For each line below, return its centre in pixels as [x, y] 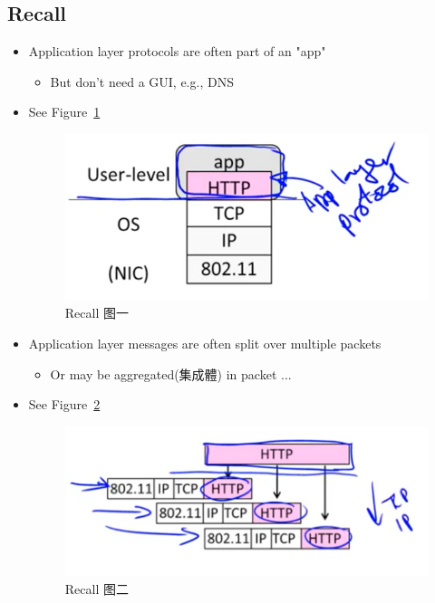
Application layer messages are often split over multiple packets [205, 343]
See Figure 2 [64, 404]
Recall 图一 [97, 313]
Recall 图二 [97, 588]
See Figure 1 [64, 112]
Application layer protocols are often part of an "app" [177, 51]
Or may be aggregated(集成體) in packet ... [171, 373]
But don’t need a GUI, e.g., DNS [142, 81]
